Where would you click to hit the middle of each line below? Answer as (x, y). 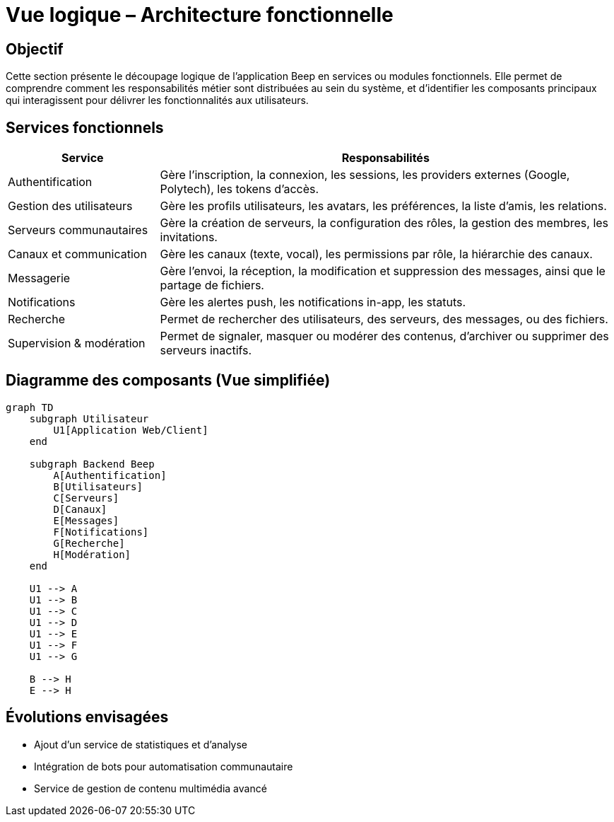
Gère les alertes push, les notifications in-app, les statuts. (313, 302)
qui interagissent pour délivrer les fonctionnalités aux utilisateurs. (157, 100)
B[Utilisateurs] (98, 486)
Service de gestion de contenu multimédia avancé (150, 788)
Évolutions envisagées (87, 717)
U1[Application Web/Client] (131, 430)
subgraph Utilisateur (89, 418)
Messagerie (39, 278)
